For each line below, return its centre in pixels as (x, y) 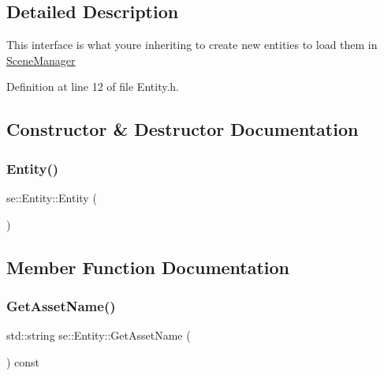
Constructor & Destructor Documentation (183, 129)
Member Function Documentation (148, 267)
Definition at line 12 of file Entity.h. (93, 86)
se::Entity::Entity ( (52, 197)
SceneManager (41, 60)
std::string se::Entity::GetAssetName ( (99, 335)
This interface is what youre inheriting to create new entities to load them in (192, 45)
